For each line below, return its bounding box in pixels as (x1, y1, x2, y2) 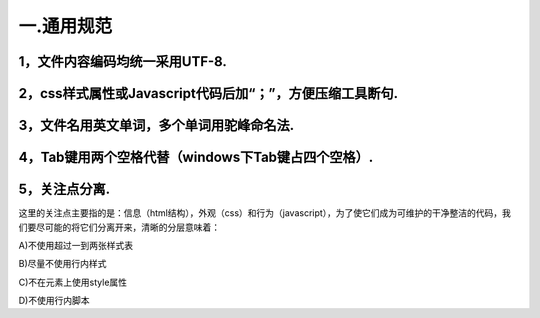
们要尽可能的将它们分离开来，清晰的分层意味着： (18, 221, 220, 233)
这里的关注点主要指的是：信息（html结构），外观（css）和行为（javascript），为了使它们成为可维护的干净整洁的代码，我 (18, 207, 512, 219)
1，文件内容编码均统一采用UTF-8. (18, 53, 227, 70)
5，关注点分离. (18, 181, 111, 198)
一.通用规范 (18, 15, 113, 37)
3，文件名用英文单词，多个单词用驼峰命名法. (18, 117, 295, 134)
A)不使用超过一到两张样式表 (18, 239, 134, 251)
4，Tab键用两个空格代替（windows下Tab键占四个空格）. (18, 149, 374, 166)
